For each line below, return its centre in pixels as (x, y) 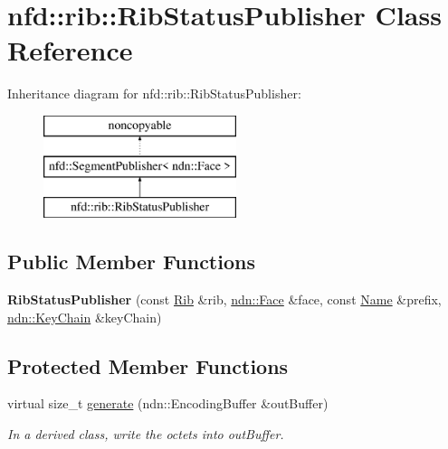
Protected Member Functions (148, 365)
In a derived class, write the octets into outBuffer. (146, 434)
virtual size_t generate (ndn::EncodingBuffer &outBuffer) (168, 403)
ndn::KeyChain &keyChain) (85, 317)
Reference (70, 50)
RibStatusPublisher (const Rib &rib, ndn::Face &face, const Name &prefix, (224, 299)
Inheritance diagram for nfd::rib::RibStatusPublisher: (154, 94)
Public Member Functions (131, 262)
